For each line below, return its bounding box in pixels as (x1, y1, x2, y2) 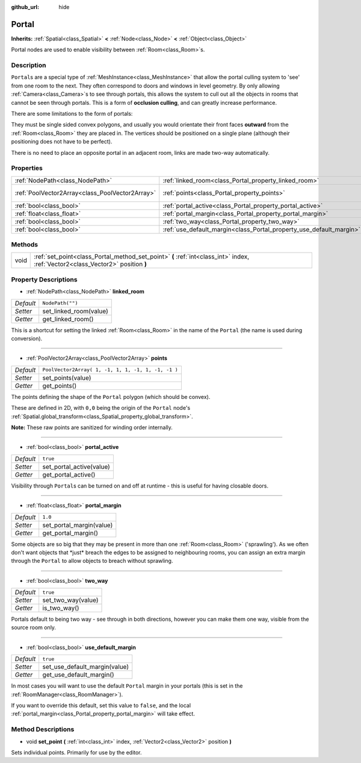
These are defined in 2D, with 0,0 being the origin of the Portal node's (11, 404, 191, 412)
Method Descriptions (11, 725, 75, 733)
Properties (11, 164, 43, 172)
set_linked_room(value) (42, 307, 108, 315)
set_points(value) (42, 374, 91, 382)
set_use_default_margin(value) (42, 663, 129, 671)
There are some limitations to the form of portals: (11, 110, 133, 117)
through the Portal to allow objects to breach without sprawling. (11, 557, 173, 565)
